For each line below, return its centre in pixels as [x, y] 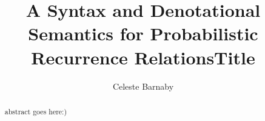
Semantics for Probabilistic [143, 33]
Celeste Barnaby [143, 86]
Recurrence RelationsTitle [143, 57]
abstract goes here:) [36, 111]
